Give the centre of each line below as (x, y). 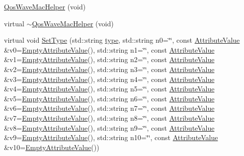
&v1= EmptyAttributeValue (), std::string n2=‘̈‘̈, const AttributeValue (109, 59)
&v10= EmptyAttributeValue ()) (52, 147)
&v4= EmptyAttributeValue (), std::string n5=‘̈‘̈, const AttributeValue (109, 89)
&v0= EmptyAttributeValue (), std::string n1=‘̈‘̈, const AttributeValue (109, 49)
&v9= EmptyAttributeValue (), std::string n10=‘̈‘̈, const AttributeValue (111, 137)
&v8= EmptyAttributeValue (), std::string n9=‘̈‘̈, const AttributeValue (109, 127)
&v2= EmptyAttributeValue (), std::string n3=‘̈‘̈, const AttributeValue (109, 69)
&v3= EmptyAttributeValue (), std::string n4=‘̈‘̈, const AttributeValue (109, 79)
